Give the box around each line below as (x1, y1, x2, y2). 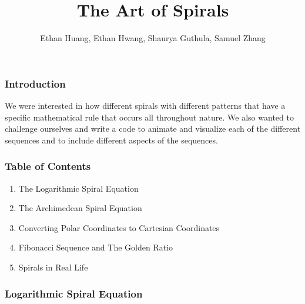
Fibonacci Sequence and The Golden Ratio (18, 241, 173, 253)
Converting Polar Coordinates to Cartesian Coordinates (18, 221, 220, 233)
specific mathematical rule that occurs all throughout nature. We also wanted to (5, 111, 294, 123)
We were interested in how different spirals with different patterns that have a (5, 99, 286, 112)
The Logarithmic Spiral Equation (18, 182, 139, 194)
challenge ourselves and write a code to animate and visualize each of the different (5, 122, 301, 135)
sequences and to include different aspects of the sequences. (5, 133, 218, 146)
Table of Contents (5, 159, 91, 173)
